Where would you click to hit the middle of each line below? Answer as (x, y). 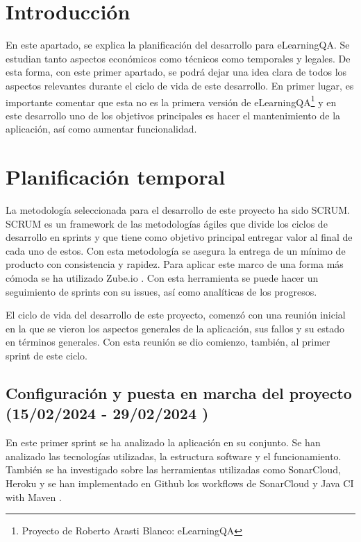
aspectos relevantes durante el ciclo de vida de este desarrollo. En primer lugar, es (180, 85)
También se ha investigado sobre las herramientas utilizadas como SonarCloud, (173, 469)
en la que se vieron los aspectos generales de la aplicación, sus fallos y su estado (175, 328)
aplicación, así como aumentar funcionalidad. (101, 129)
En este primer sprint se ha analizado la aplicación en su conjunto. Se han (163, 442)
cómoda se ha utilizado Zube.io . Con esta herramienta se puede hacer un (162, 278)
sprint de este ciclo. (47, 355)
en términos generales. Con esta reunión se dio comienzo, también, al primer (168, 342)
